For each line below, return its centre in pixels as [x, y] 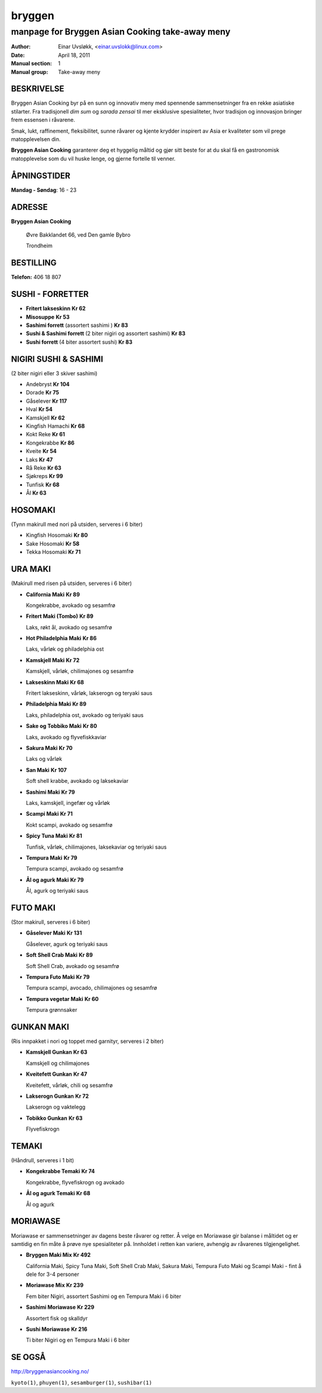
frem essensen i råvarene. [43, 120]
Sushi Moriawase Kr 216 [57, 1329]
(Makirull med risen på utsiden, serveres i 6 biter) [72, 583]
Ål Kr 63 [36, 493]
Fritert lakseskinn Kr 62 [56, 308]
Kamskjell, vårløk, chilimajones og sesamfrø [80, 671]
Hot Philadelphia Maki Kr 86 [61, 638]
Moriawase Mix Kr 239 [55, 1285]
